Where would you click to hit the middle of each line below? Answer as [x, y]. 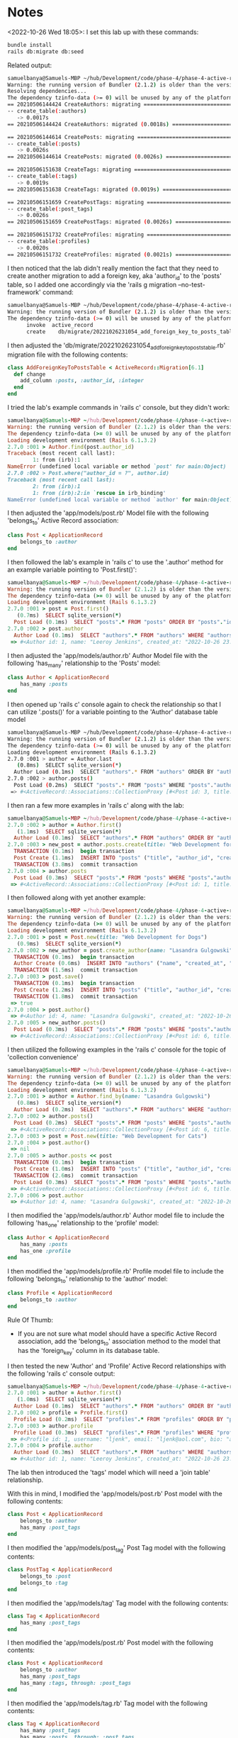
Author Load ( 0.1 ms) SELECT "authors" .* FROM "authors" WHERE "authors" [125, 635]
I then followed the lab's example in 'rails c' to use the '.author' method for [115, 562]
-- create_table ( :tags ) [42, 177]
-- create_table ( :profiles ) [49, 242]
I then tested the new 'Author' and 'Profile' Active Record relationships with [117, 1366]
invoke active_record [59, 325]
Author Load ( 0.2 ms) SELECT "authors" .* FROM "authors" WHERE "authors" [125, 1110]
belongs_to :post [46, 1576]
